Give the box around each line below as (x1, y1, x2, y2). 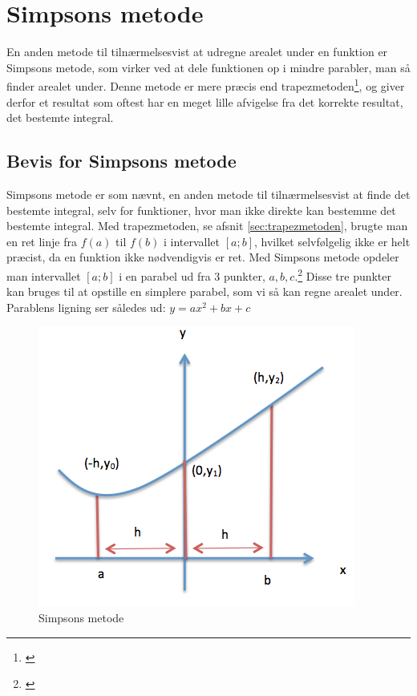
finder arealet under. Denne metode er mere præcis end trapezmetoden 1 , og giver (6, 75, 405, 94)
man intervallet (6, 267, 81, 284)
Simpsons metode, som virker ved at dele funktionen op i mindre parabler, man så (6, 59, 411, 75)
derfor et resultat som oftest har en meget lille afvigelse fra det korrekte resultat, (6, 93, 403, 110)
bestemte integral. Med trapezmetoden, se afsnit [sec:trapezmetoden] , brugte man (6, 217, 408, 234)
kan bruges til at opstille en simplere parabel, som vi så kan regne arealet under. (6, 283, 403, 300)
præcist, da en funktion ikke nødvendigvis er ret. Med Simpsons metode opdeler (6, 249, 399, 265)
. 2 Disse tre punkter (294, 265, 392, 284)
